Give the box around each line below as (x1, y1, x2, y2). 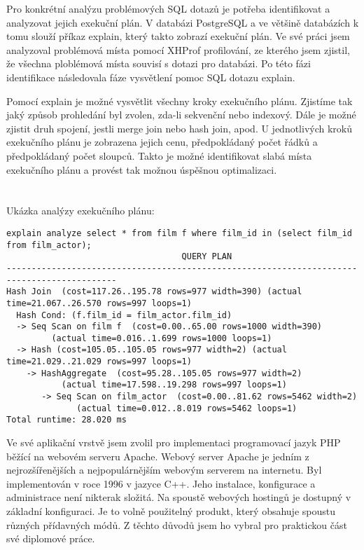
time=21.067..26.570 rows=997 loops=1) (6, 298, 192, 308)
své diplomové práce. (6, 531, 95, 546)
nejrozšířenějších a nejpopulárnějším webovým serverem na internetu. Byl (6, 462, 322, 477)
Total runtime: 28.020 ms (6, 415, 127, 425)
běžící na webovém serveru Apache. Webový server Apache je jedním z (6, 448, 309, 463)
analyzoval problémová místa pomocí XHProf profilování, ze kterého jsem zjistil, (6, 42, 350, 57)
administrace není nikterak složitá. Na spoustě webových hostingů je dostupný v (6, 490, 351, 504)
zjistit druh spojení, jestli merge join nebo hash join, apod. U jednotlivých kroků (6, 121, 353, 135)
